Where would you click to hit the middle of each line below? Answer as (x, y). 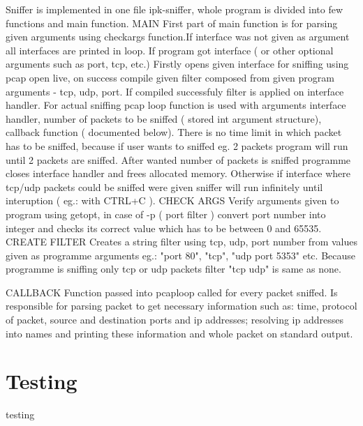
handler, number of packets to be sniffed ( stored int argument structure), (164, 118)
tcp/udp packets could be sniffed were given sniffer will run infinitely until (164, 187)
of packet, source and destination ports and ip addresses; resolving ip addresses (175, 320)
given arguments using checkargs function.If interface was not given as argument (178, 37)
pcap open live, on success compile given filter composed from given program (170, 77)
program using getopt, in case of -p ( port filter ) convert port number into (166, 214)
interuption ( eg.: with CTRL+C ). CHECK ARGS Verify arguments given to (172, 200)
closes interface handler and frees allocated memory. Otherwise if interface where (178, 173)
